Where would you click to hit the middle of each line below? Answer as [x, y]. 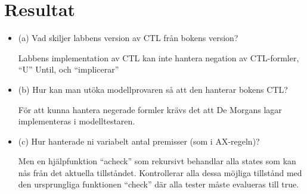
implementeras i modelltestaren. [77, 121]
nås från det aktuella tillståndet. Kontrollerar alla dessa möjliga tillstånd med [160, 172]
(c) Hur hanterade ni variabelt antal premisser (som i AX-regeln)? [139, 141]
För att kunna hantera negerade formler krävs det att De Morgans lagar [150, 109]
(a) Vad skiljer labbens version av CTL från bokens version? [128, 38]
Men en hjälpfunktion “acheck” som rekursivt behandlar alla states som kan [157, 161]
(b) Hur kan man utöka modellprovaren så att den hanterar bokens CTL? [153, 89]
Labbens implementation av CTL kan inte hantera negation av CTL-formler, [159, 57]
